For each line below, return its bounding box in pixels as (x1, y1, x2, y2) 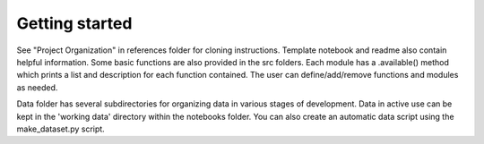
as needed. (16, 81, 58, 93)
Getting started (16, 13, 133, 33)
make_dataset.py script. (16, 123, 105, 134)
